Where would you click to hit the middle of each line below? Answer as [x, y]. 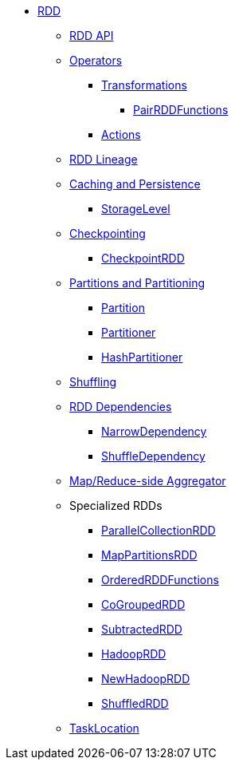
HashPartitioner [142, 357]
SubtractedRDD [142, 629]
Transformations [144, 85]
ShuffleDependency [153, 456]
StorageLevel [136, 209]
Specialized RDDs [116, 505]
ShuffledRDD [135, 703]
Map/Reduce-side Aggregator [148, 481]
